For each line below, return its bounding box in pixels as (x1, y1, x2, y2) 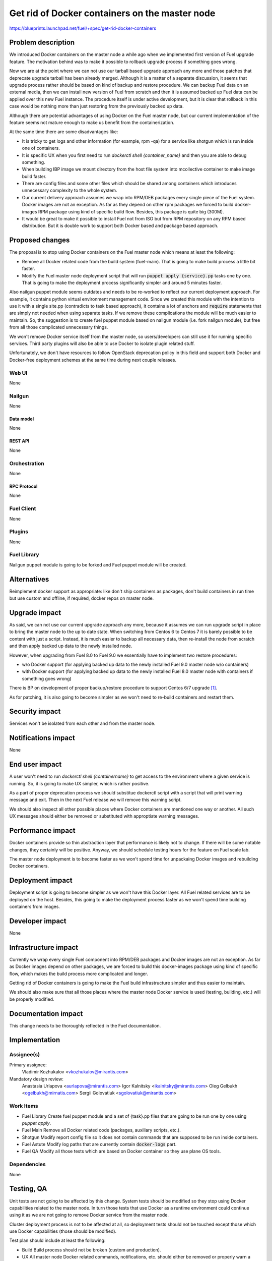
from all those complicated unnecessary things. (9, 324, 108, 330)
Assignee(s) (9, 1051, 40, 1058)
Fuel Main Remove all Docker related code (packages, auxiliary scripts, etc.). (22, 1127, 181, 1133)
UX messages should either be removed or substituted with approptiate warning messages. (9, 813, 199, 819)
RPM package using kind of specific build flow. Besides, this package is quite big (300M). (38, 208, 224, 214)
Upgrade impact (9, 608, 61, 617)
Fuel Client (9, 505, 36, 512)
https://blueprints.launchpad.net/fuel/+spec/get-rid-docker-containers (9, 25, 156, 31)
